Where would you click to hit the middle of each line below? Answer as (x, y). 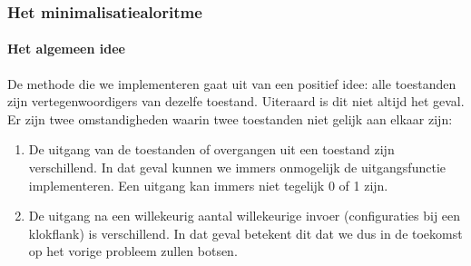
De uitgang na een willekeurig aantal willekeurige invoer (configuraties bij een (245, 216)
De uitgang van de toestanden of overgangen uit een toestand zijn (211, 149)
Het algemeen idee (66, 49)
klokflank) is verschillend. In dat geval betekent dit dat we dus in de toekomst (245, 233)
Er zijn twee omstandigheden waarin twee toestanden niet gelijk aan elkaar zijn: (230, 118)
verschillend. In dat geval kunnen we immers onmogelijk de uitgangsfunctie (237, 167)
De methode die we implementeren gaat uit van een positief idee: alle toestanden (232, 83)
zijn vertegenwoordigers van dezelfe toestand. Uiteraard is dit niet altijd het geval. (236, 101)
